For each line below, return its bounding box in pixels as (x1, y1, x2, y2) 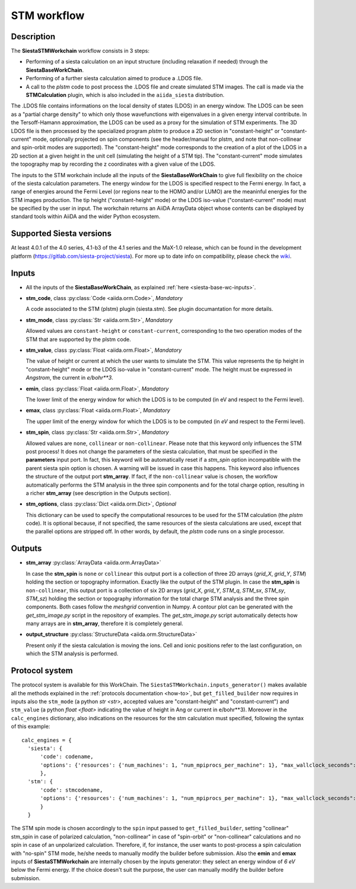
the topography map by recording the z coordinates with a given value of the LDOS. (11, 160, 216, 168)
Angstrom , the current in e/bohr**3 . (26, 374, 113, 382)
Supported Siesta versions (11, 229, 112, 239)
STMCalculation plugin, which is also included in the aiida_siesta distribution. (26, 92, 225, 99)
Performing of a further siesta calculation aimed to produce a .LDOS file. (26, 75, 203, 82)
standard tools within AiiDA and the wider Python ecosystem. (11, 213, 161, 220)
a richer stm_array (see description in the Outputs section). (26, 489, 171, 496)
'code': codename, (40, 754, 94, 760)
